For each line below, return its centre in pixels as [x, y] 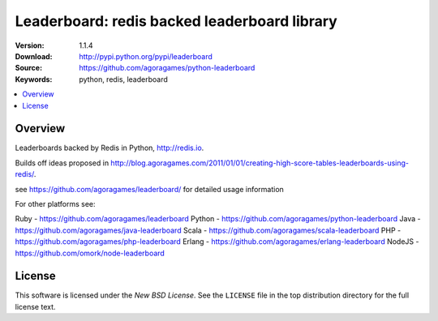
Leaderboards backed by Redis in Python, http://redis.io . [109, 148]
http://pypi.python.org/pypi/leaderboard [146, 56]
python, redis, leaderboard [123, 79]
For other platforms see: [55, 203]
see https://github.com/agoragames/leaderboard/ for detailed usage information [149, 189]
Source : [29, 68]
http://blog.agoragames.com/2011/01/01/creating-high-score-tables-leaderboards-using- [260, 163]
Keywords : [34, 79]
